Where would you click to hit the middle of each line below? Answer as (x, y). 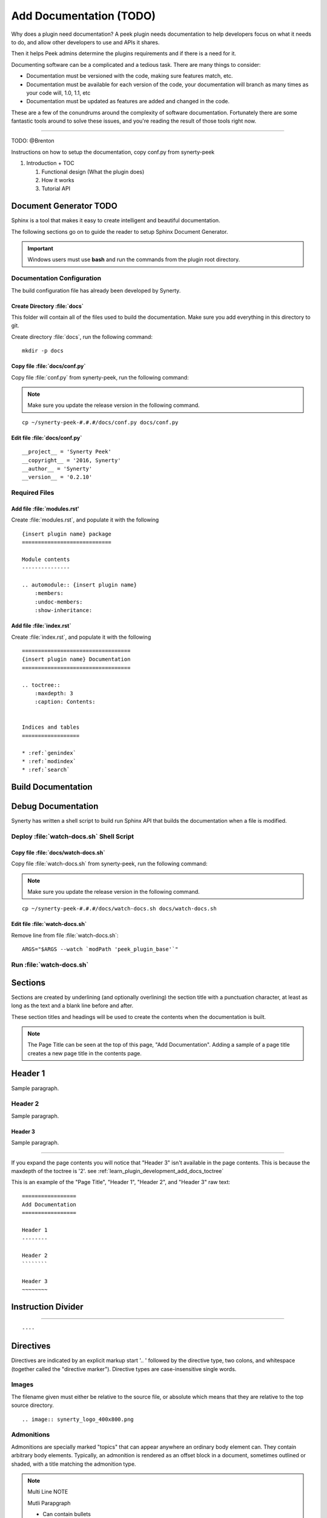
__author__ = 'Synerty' (57, 468)
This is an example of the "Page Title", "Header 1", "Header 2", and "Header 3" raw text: (121, 1182)
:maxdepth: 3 (54, 693)
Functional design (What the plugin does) (93, 172)
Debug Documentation (55, 807)
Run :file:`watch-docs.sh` (50, 965)
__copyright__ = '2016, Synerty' (71, 460)
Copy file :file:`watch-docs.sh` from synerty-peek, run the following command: (109, 864)
